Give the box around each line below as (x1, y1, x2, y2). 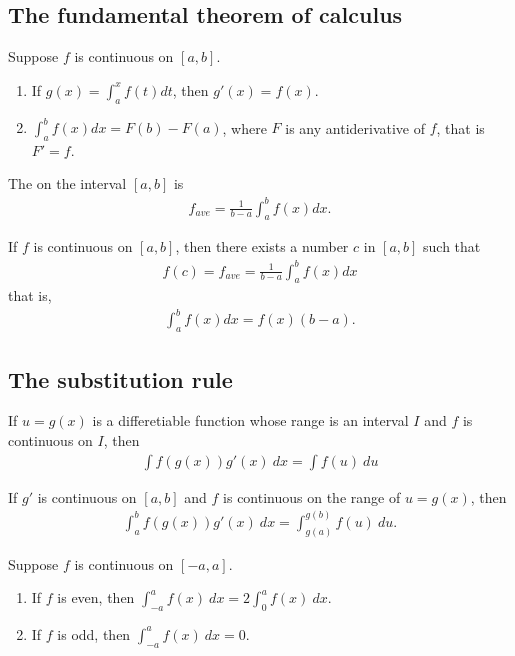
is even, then (57, 587, 135, 608)
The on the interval (8, 173, 127, 194)
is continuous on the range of (223, 486, 401, 507)
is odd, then (57, 623, 131, 644)
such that (423, 236, 481, 257)
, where (222, 117, 267, 138)
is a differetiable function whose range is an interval (92, 410, 409, 431)
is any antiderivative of (285, 117, 426, 138)
